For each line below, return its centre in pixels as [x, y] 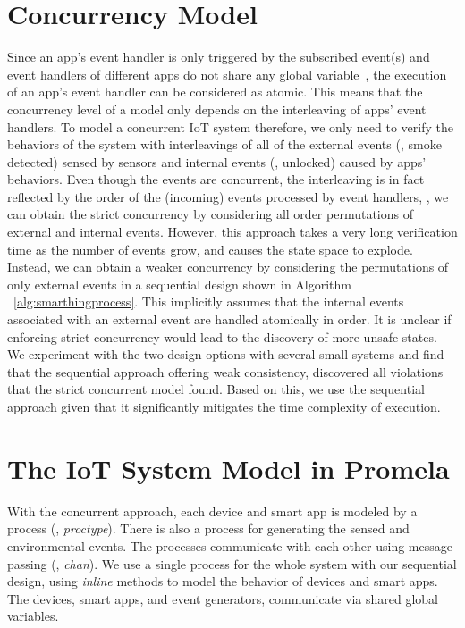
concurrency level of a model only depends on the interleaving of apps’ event [217, 109]
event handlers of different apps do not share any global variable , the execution [227, 74]
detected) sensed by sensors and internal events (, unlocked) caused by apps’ [217, 161]
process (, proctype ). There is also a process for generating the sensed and [208, 528]
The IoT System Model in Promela [228, 468]
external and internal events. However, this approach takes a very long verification [232, 232]
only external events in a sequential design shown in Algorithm [179, 284]
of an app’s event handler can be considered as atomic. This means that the [215, 92]
